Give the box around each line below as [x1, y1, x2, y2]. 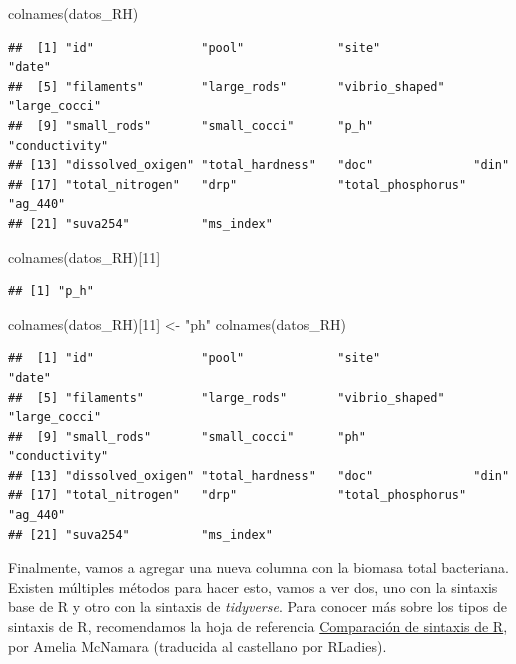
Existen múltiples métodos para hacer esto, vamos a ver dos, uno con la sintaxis [8, 576, 498, 597]
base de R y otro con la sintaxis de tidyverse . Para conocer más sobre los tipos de [8, 596, 507, 617]
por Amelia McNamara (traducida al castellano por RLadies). [8, 635, 387, 656]
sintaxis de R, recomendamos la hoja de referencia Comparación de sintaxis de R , [8, 616, 508, 637]
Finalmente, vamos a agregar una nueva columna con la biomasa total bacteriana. [8, 557, 509, 578]
